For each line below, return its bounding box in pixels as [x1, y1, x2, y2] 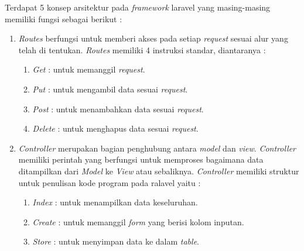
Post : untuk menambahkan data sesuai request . [32, 102, 204, 115]
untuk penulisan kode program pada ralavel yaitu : [18, 176, 201, 188]
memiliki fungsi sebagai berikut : [5, 12, 122, 25]
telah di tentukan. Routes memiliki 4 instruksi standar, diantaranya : [18, 43, 266, 56]
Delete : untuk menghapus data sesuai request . [32, 122, 199, 135]
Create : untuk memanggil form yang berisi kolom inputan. [32, 215, 244, 228]
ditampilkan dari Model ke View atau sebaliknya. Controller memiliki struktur [18, 164, 299, 177]
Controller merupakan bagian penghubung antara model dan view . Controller [18, 142, 296, 154]
